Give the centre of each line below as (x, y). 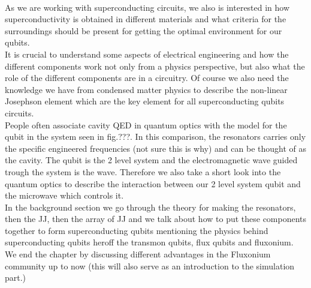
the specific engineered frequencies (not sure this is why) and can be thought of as (156, 148)
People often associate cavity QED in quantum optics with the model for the (146, 124)
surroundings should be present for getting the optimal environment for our (144, 30)
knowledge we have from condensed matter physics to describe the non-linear (146, 89)
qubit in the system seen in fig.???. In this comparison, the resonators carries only (155, 136)
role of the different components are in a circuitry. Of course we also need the (147, 78)
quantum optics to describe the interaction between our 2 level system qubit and (153, 183)
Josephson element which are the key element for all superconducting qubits (145, 101)
